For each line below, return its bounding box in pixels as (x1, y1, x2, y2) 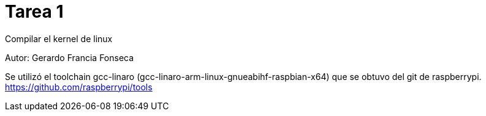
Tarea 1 (5, 1, 64, 22)
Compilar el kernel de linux (5, 33, 113, 44)
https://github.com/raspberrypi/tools (5, 81, 153, 92)
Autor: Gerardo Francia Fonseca (5, 52, 134, 63)
